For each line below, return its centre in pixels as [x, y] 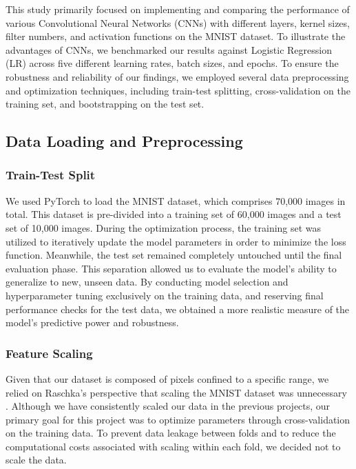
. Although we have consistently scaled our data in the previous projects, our [168, 406]
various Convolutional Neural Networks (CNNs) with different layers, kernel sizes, [178, 22]
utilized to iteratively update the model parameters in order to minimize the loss [176, 241]
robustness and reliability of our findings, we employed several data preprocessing [177, 76]
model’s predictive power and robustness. [92, 322]
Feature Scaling [49, 353]
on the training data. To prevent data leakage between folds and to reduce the [171, 433]
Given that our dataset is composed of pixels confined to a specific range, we [167, 378]
